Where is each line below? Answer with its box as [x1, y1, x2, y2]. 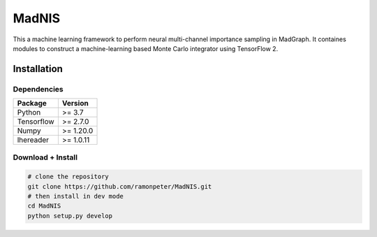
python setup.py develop [27, 212, 113, 220]
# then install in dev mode [27, 192, 124, 201]
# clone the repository [27, 173, 110, 181]
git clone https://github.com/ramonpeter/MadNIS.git [27, 182, 212, 190]
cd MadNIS [27, 202, 61, 210]
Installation [13, 63, 63, 75]
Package [17, 99, 47, 108]
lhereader [17, 135, 49, 145]
